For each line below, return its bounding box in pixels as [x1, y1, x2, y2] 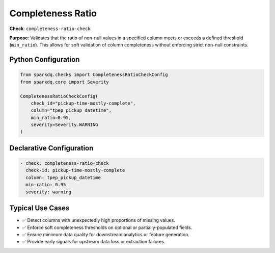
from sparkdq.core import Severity [20, 79, 109, 85]
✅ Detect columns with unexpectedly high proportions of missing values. [22, 217, 175, 223]
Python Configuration [9, 55, 80, 64]
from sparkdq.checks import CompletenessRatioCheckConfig [20, 72, 168, 78]
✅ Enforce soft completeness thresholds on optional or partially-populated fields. [22, 224, 193, 231]
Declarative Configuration [9, 143, 94, 153]
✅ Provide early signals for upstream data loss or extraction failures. [22, 239, 166, 245]
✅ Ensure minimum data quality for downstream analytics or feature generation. [22, 231, 189, 237]
